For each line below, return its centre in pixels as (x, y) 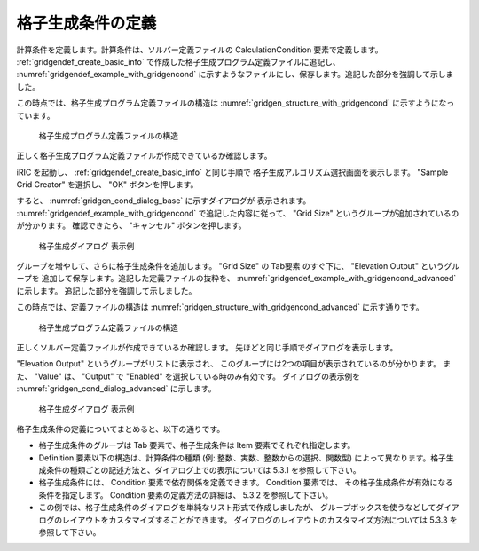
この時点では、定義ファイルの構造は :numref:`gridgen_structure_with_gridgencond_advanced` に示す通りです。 (220, 307)
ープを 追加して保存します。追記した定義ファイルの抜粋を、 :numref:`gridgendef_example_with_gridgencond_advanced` (236, 279)
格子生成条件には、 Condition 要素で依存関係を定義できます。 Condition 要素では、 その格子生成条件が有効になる (246, 483)
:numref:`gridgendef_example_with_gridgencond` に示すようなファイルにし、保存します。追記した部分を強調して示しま (235, 75)
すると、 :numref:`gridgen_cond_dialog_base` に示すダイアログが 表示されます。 (164, 201)
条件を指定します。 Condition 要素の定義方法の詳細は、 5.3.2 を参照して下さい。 (185, 495)
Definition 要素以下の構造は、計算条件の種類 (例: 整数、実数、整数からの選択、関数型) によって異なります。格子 (243, 458)
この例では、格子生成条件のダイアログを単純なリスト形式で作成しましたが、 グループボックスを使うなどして (237, 508)
